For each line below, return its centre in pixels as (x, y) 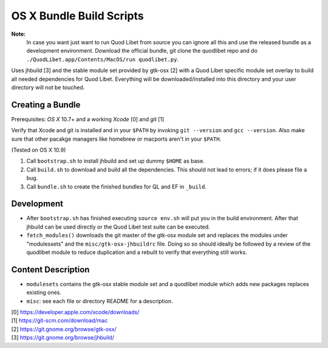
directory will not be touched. (48, 87)
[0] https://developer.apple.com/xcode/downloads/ (75, 312)
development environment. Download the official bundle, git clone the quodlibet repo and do (142, 51)
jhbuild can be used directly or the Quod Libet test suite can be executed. (118, 227)
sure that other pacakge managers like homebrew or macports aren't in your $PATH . (116, 139)
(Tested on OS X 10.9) (39, 150)
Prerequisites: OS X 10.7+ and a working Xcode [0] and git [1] (88, 119)
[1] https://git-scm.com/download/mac (60, 321)
